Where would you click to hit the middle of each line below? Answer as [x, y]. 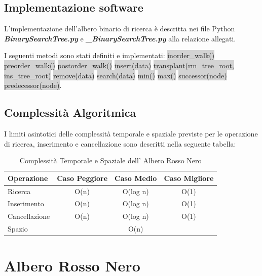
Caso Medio [136, 178]
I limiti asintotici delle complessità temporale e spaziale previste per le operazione [131, 133]
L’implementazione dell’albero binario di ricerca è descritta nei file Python [120, 29]
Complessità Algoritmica [70, 112]
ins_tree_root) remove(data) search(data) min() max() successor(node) [116, 75]
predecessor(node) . [33, 85]
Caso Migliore [189, 178]
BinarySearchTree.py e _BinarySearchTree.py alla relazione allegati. [120, 38]
